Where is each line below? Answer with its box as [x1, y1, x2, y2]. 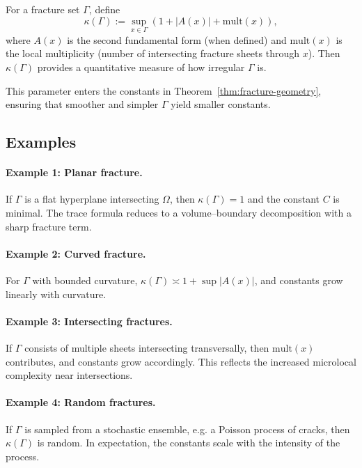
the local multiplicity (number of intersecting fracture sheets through [6, 46, 300, 61]
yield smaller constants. [171, 97, 271, 111]
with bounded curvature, [32, 272, 138, 287]
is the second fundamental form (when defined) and [67, 32, 287, 47]
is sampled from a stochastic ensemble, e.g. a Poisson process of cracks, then [24, 421, 350, 436]
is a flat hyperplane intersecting [24, 192, 159, 206]
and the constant [247, 192, 320, 206]
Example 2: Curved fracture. [6, 246, 146, 260]
